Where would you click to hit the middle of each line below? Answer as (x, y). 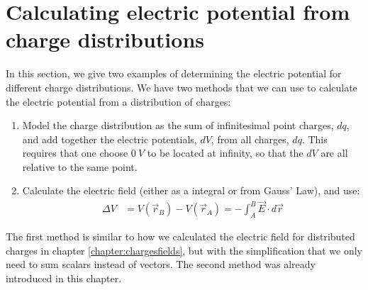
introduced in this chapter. (64, 278)
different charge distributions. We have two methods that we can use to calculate (182, 87)
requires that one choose (75, 153)
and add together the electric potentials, (110, 139)
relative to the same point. (80, 166)
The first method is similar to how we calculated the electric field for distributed (180, 236)
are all (334, 153)
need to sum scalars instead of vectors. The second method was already (161, 264)
